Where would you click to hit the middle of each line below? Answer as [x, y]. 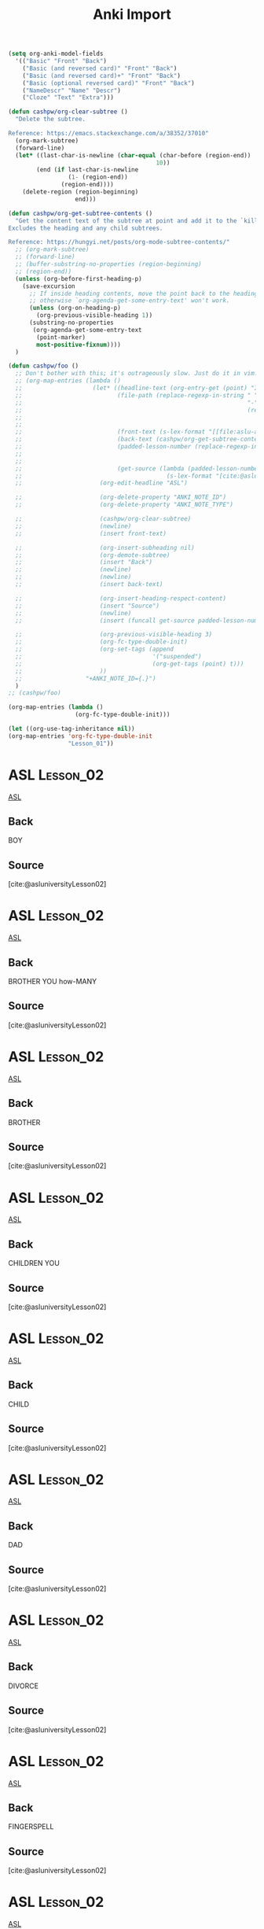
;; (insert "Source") [87, 606]
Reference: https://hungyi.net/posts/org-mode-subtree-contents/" [119, 242]
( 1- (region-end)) [98, 177]
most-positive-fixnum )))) [79, 345]
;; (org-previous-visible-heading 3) [114, 635]
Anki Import [132, 15]
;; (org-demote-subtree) [93, 555]
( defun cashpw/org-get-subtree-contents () [81, 213]
